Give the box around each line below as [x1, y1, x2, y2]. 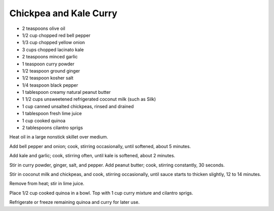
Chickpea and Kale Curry [9, 8, 118, 19]
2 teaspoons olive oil [22, 25, 65, 31]
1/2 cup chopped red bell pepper [22, 32, 91, 38]
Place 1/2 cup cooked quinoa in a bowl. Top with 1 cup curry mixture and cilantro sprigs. [9, 190, 193, 196]
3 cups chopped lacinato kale [22, 46, 84, 53]
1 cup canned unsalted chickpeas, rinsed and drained [22, 103, 134, 109]
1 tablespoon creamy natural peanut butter [22, 89, 111, 95]
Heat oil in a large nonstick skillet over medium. [9, 134, 109, 140]
